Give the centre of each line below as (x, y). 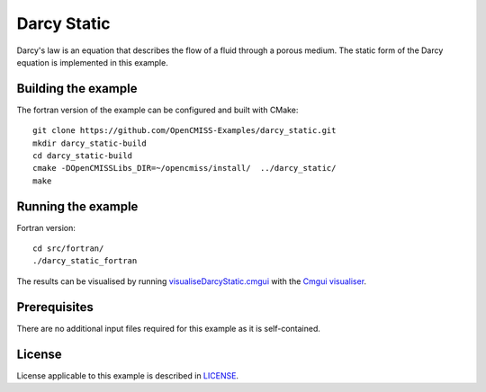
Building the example (77, 89)
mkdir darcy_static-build (90, 143)
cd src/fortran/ (68, 249)
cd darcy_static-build (83, 156)
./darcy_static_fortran (85, 261)
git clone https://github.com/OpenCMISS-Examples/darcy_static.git (184, 131)
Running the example (77, 206)
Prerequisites (55, 307)
